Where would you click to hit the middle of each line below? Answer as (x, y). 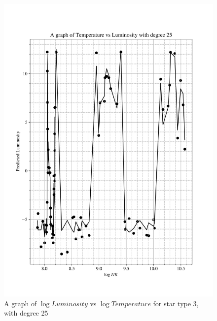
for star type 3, (176, 303)
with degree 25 (26, 313)
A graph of (20, 303)
